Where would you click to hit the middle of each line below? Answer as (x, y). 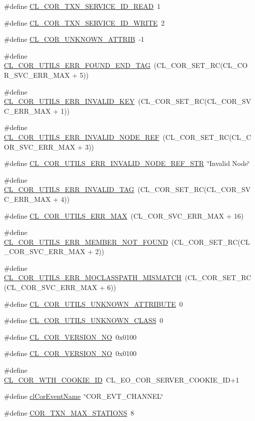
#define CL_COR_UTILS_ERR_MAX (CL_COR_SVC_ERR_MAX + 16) (124, 215)
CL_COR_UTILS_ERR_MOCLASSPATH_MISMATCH (93, 277)
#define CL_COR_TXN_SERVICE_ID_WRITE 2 (84, 22)
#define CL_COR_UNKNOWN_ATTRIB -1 (74, 39)
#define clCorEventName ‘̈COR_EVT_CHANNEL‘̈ (84, 396)
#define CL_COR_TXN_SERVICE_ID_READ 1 (82, 6)
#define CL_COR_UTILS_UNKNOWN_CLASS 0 (84, 320)
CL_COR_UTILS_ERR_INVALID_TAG (69, 189)
